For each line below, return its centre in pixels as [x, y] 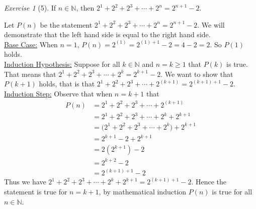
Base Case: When [31, 44]
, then [85, 8]
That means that [30, 74]
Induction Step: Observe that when [58, 93]
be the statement [66, 24]
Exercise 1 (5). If [30, 8]
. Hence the [209, 182]
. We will [211, 24]
